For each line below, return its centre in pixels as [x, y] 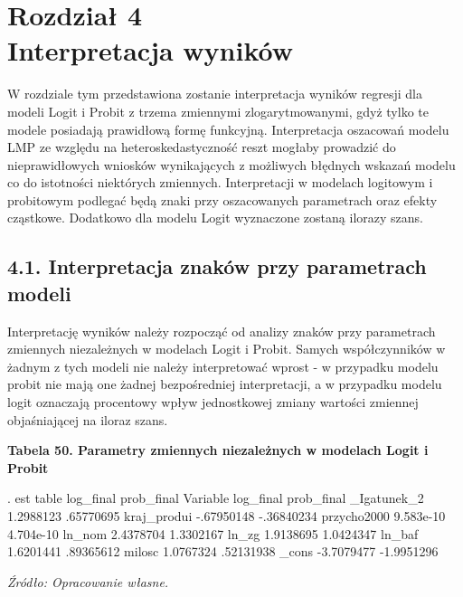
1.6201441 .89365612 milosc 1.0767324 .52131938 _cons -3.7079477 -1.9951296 [223, 551]
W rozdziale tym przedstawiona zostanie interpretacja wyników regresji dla [215, 94]
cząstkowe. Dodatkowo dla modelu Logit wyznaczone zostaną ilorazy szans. [215, 218]
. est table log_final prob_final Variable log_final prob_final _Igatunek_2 [216, 498]
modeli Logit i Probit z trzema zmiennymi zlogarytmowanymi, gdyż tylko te [218, 111]
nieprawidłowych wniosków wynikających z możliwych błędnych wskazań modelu [231, 164]
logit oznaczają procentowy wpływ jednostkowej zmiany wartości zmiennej [213, 402]
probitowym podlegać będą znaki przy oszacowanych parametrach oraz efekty [222, 199]
